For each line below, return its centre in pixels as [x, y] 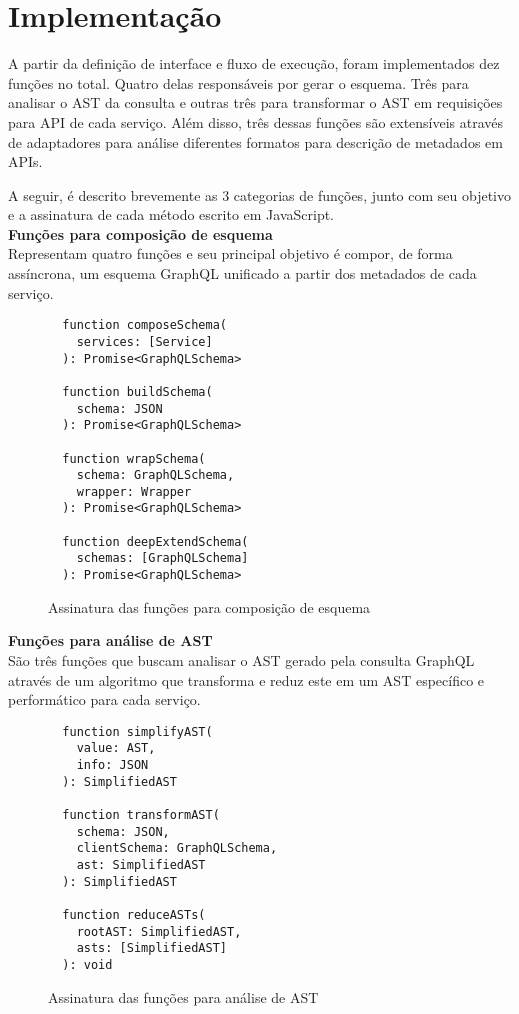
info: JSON [112, 765]
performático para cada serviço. [104, 699]
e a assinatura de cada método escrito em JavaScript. [171, 214]
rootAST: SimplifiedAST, [159, 931]
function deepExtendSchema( [155, 541]
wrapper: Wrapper [134, 491]
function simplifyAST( [137, 731]
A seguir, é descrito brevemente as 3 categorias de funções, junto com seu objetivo [259, 194]
